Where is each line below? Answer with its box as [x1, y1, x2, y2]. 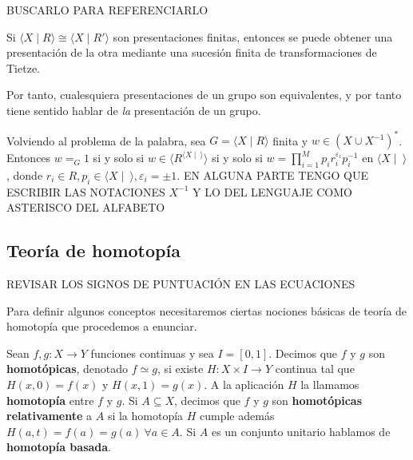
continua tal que [275, 360, 355, 377]
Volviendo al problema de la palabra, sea [6, 132, 206, 149]
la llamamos [300, 376, 359, 393]
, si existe [157, 360, 204, 377]
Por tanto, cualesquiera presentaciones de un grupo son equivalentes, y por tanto [6, 86, 402, 103]
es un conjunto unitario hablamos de [211, 422, 391, 439]
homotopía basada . [6, 438, 111, 455]
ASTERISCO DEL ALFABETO [6, 199, 165, 216]
